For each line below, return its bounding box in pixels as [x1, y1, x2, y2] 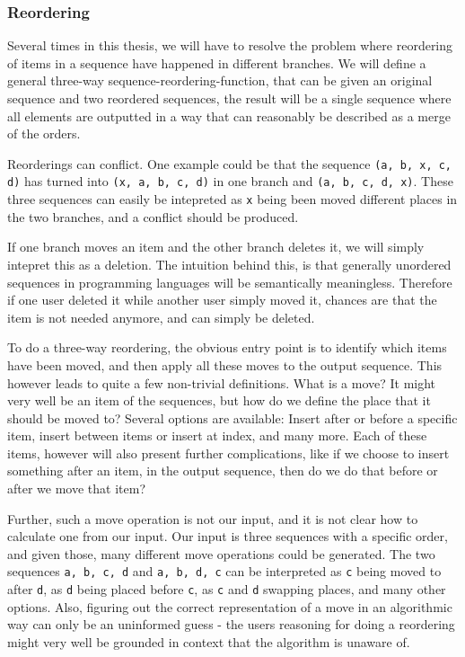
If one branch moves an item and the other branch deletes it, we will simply [7, 237, 425, 256]
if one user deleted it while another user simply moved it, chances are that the [7, 290, 437, 309]
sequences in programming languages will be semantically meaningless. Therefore [7, 272, 452, 291]
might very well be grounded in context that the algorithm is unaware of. [7, 632, 410, 651]
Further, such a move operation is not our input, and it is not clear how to [7, 509, 418, 528]
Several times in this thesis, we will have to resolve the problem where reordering [7, 36, 453, 55]
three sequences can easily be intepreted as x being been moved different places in [7, 190, 458, 209]
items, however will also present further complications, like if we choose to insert [7, 443, 450, 462]
